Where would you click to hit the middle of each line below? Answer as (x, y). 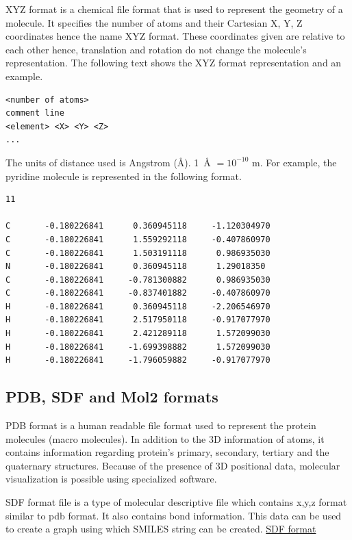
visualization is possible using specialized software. (111, 479)
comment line (35, 113)
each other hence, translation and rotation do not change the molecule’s (156, 49)
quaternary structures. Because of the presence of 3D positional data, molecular (173, 465)
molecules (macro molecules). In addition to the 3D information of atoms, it (165, 438)
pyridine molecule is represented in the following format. (124, 176)
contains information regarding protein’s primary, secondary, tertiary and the (167, 452)
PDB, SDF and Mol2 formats (112, 397)
